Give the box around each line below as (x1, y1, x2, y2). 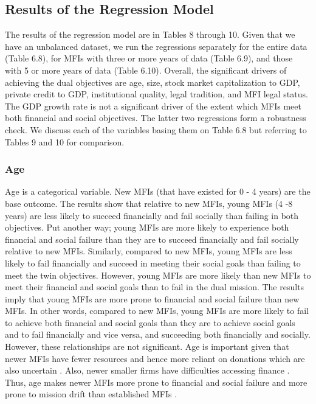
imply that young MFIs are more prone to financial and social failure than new (5, 292, 300, 305)
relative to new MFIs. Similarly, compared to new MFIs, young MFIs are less (5, 245, 292, 257)
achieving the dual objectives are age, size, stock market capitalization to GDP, (5, 75, 300, 88)
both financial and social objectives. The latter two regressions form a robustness (5, 111, 306, 124)
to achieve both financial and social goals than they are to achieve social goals (5, 316, 295, 329)
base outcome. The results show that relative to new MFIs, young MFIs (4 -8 (5, 197, 293, 209)
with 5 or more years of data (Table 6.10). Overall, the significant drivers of (5, 63, 287, 76)
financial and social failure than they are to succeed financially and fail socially (5, 232, 299, 245)
